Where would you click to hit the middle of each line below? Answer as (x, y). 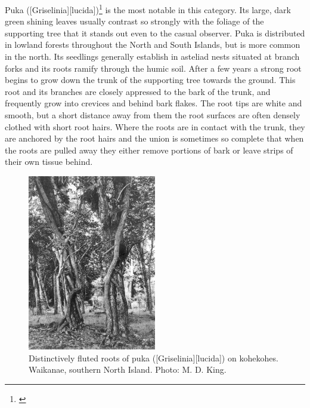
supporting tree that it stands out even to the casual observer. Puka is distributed (155, 33)
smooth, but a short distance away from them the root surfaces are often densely (153, 115)
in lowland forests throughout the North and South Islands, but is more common (153, 45)
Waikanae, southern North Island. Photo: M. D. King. (128, 369)
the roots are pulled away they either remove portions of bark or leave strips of (149, 150)
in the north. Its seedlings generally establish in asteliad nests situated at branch (152, 56)
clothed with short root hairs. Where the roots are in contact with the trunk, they (155, 126)
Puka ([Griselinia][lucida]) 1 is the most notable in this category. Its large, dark (148, 9)
